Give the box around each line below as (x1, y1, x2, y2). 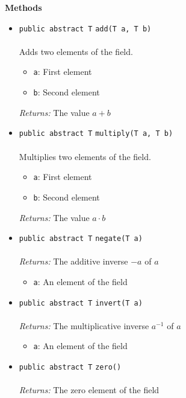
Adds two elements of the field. (19, 45, 133, 57)
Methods (5, 1, 42, 13)
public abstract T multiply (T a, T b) (19, 129, 173, 138)
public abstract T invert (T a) (19, 298, 143, 307)
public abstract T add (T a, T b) (19, 24, 152, 33)
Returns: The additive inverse (19, 255, 128, 268)
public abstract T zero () (19, 363, 122, 372)
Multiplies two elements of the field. (19, 150, 151, 162)
